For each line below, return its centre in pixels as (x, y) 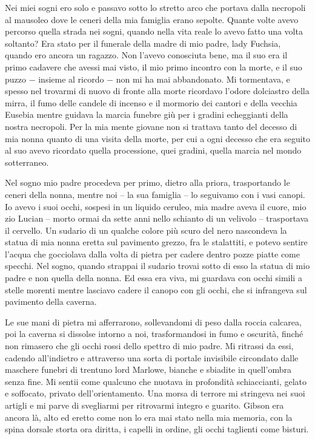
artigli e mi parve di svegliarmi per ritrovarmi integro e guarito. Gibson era (144, 405)
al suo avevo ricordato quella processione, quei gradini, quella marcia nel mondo (153, 150)
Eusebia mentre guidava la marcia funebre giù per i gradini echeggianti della (147, 114)
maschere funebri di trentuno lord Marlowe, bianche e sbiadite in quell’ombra (148, 369)
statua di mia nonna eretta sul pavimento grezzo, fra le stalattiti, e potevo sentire (156, 242)
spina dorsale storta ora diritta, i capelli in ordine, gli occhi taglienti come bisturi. (157, 429)
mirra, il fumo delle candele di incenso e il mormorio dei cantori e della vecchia (151, 102)
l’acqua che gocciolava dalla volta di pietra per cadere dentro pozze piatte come (153, 254)
